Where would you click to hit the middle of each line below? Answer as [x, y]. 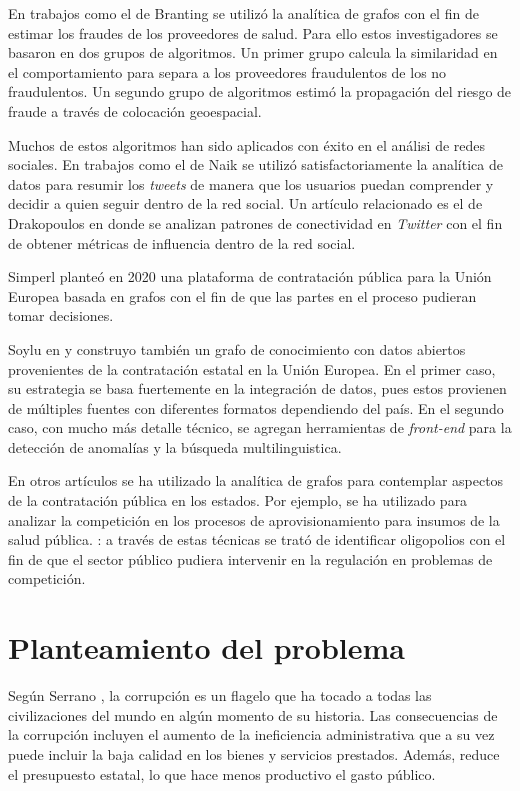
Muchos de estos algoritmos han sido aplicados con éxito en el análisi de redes [247, 144]
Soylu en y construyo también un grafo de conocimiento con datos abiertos [237, 348]
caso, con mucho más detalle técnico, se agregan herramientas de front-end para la [260, 427]
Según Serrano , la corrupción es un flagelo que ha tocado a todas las [220, 695]
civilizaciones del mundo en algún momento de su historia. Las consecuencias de [253, 714]
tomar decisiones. [61, 315]
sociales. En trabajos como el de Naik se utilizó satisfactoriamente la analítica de [255, 164]
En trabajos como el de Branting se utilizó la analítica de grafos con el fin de [243, 13]
